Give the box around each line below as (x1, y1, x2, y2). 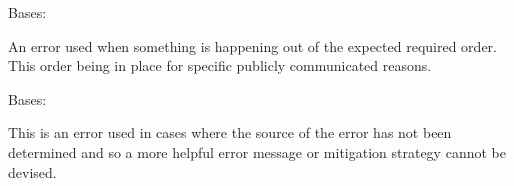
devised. (8, 161, 57, 182)
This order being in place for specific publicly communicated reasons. (8, 55, 432, 76)
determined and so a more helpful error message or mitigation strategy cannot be (8, 141, 506, 162)
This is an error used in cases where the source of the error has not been (8, 122, 452, 143)
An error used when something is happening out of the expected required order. (8, 35, 497, 56)
